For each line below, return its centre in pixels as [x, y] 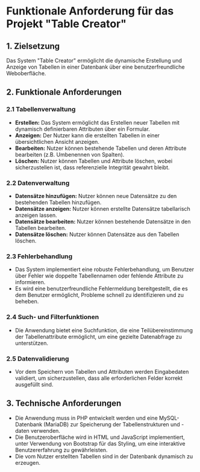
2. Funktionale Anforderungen [64, 92]
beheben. [27, 302]
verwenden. [45, 430]
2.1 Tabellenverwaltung [41, 110]
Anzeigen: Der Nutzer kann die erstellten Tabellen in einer [87, 135]
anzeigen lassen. [36, 215]
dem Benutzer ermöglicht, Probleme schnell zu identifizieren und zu [99, 295]
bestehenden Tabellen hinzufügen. [58, 202]
